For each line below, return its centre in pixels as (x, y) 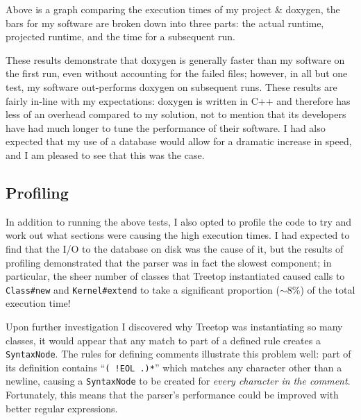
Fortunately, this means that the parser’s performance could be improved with (172, 395)
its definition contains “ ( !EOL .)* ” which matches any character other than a (174, 367)
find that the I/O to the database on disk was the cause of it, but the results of (175, 248)
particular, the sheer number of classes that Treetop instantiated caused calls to (175, 276)
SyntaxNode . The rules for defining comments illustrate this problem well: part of (178, 354)
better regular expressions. (62, 408)
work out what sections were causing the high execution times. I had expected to (178, 235)
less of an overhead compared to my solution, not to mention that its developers (176, 114)
